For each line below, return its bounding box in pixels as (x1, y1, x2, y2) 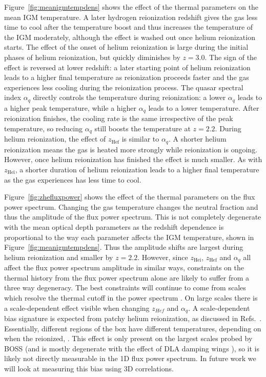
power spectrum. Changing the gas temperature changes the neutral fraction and (4, 201, 258, 212)
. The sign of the (204, 51, 257, 62)
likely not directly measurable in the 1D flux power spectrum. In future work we (4, 353, 256, 364)
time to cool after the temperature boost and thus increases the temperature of (4, 22, 253, 32)
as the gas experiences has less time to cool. (4, 174, 141, 185)
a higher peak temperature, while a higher (4, 102, 137, 113)
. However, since (137, 251, 188, 262)
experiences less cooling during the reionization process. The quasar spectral (4, 82, 243, 92)
